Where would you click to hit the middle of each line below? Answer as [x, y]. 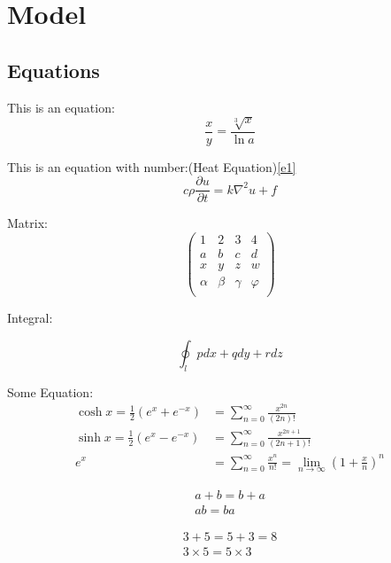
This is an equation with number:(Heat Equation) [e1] [152, 166]
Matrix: [27, 223]
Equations [54, 70]
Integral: [30, 318]
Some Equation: [50, 391]
